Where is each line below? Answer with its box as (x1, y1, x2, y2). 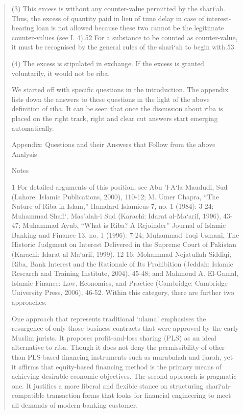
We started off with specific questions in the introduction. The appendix (11, 84, 229, 95)
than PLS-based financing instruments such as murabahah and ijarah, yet (11, 352, 233, 362)
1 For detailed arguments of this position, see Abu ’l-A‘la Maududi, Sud (11, 181, 228, 192)
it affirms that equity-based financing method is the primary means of (11, 361, 221, 371)
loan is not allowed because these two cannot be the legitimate (36, 23, 224, 33)
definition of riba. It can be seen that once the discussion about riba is (11, 103, 223, 114)
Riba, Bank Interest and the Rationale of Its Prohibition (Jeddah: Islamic (11, 258, 233, 268)
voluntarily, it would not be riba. (11, 68, 110, 78)
